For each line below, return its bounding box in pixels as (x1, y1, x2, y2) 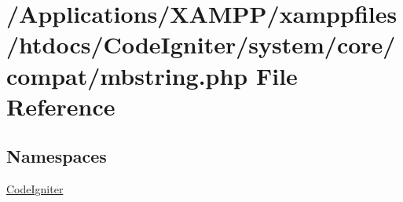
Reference (6, 90, 115, 122)
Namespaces (6, 144, 107, 168)
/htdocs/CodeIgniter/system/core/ (6, 28, 396, 61)
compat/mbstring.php (6, 59, 248, 91)
